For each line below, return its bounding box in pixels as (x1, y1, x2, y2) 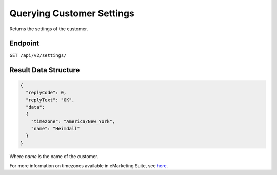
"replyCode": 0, (26, 90, 67, 95)
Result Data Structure (9, 66, 80, 74)
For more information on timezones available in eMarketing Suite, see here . (9, 162, 168, 169)
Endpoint (9, 39, 39, 48)
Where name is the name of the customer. (9, 153, 98, 159)
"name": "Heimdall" (31, 126, 81, 131)
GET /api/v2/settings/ (9, 53, 67, 59)
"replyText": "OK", (26, 97, 75, 103)
